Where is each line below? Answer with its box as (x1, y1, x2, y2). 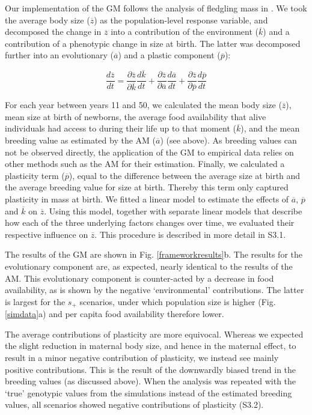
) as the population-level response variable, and (94, 13, 268, 26)
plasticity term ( (5, 169, 65, 181)
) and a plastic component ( (118, 49, 221, 61)
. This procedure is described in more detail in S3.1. (94, 228, 286, 240)
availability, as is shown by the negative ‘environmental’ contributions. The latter (5, 283, 304, 296)
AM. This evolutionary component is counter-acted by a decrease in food (5, 271, 274, 284)
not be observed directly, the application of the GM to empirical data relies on (5, 145, 294, 158)
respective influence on (5, 228, 88, 240)
